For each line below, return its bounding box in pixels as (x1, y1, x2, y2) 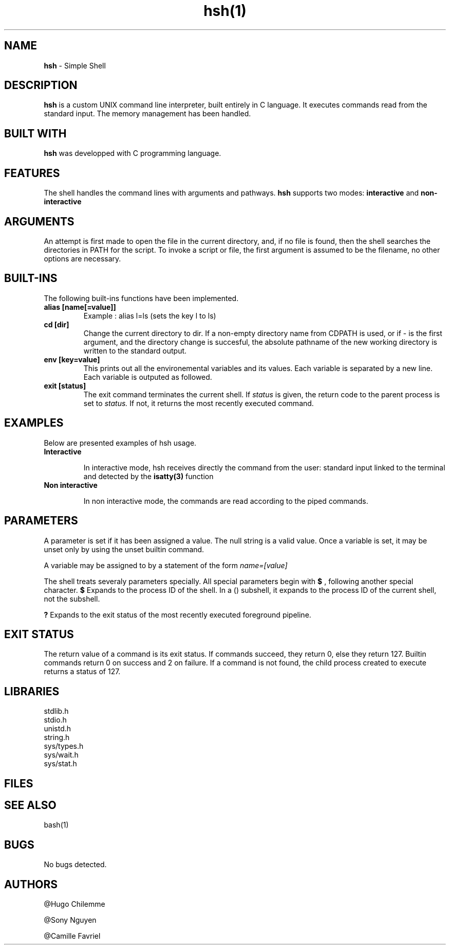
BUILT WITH (4, 127, 67, 140)
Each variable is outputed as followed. (83, 372, 212, 381)
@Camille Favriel (44, 932, 101, 941)
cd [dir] (44, 320, 69, 329)
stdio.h (44, 715, 67, 725)
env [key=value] (44, 355, 100, 364)
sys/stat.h (44, 759, 77, 768)
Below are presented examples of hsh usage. (44, 438, 197, 447)
